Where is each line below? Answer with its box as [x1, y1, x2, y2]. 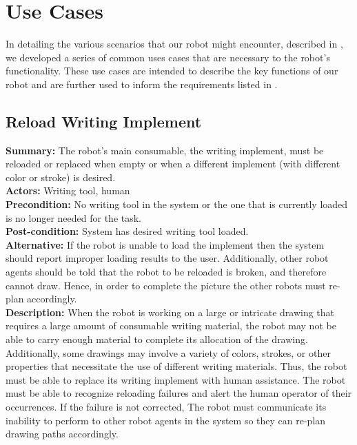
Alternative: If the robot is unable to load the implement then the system [6, 237, 325, 251]
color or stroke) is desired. [6, 169, 116, 184]
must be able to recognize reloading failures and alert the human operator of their [6, 386, 352, 400]
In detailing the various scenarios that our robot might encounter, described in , [6, 37, 343, 51]
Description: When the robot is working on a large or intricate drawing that [6, 304, 335, 319]
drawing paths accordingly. [6, 426, 119, 441]
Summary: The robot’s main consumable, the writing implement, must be [6, 143, 324, 157]
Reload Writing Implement [6, 110, 202, 132]
